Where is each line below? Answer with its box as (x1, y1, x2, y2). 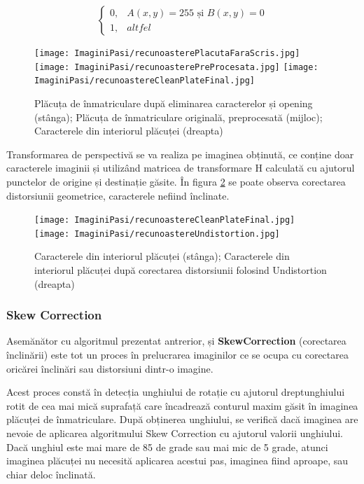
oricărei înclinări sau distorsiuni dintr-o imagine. (6, 361, 213, 375)
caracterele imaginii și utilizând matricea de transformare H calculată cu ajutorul (6, 160, 355, 175)
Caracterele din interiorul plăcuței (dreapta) (34, 123, 223, 138)
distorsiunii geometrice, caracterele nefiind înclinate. (6, 188, 230, 202)
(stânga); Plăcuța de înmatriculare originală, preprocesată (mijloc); (34, 109, 323, 124)
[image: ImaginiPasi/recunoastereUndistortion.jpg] (34, 228, 280, 239)
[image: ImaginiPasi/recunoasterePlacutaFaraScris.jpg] (34, 48, 300, 58)
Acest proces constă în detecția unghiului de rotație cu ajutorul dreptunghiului (6, 385, 345, 399)
